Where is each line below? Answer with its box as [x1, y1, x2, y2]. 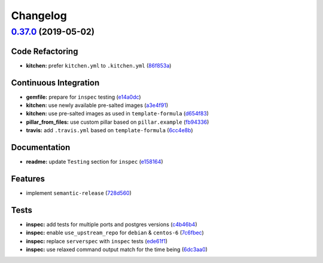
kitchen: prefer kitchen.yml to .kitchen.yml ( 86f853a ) [26, 62, 172, 69]
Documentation [11, 142, 71, 152]
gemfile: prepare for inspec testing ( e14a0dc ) [26, 93, 141, 100]
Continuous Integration [11, 78, 100, 88]
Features [11, 173, 45, 184]
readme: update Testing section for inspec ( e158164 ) [26, 158, 164, 166]
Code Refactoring [11, 46, 78, 56]
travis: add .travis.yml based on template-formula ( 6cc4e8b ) [26, 127, 194, 134]
